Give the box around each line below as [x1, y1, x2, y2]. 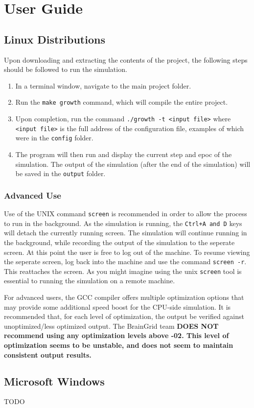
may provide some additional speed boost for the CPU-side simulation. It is [4, 301, 231, 312]
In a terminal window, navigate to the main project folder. [15, 80, 191, 91]
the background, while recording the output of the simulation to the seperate [4, 237, 235, 247]
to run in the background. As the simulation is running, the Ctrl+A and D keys [4, 218, 242, 228]
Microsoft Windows [4, 373, 105, 388]
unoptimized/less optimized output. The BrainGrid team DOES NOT [4, 320, 219, 331]
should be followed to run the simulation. [4, 64, 127, 74]
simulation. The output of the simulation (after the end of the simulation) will [15, 159, 251, 169]
